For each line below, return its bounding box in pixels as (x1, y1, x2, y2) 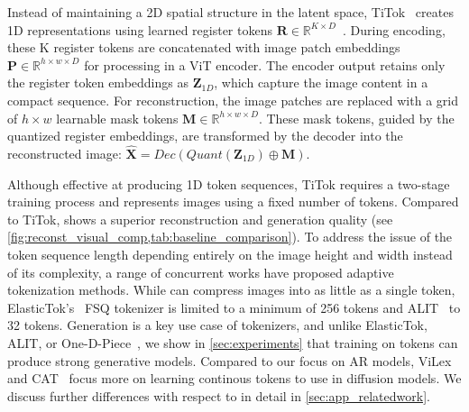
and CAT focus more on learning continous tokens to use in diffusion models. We (7, 369, 462, 388)
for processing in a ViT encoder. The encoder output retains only (84, 55, 446, 74)
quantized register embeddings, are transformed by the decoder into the (7, 126, 403, 145)
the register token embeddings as (7, 73, 189, 92)
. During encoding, (342, 20, 446, 39)
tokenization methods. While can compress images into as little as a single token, (7, 280, 455, 299)
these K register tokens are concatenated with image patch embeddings (7, 38, 400, 57)
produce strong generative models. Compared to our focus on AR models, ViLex (7, 351, 452, 370)
